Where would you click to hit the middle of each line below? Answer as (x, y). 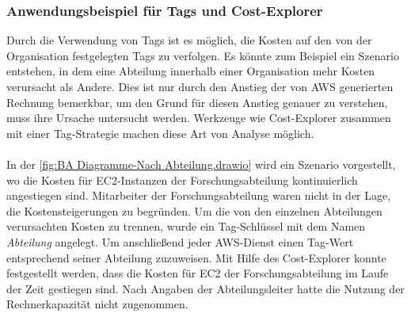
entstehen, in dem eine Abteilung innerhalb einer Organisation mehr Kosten (191, 71)
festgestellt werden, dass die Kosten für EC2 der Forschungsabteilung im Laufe (198, 273)
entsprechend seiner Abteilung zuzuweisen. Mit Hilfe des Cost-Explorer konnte (196, 257)
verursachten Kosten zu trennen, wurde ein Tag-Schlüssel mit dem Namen (186, 226)
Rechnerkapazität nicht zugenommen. (97, 304)
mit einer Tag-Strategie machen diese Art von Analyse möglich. (160, 133)
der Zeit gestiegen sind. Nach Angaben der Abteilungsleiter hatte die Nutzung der (205, 288)
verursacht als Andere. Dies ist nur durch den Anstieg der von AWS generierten (200, 86)
